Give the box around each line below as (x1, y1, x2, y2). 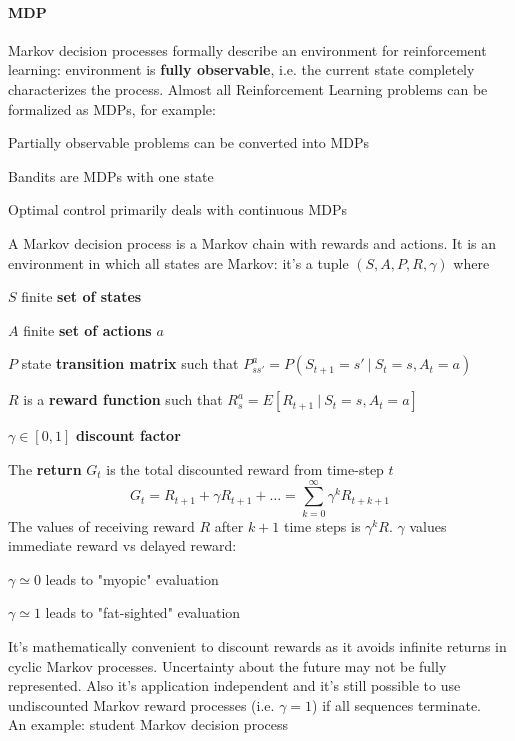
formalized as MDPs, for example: (8, 98, 216, 119)
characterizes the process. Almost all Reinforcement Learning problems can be (8, 78, 488, 99)
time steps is (284, 515, 361, 536)
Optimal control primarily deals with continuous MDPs (8, 199, 348, 220)
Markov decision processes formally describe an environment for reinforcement (8, 39, 487, 60)
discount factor (75, 425, 181, 446)
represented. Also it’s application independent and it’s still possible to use (8, 675, 461, 696)
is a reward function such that (23, 389, 223, 410)
